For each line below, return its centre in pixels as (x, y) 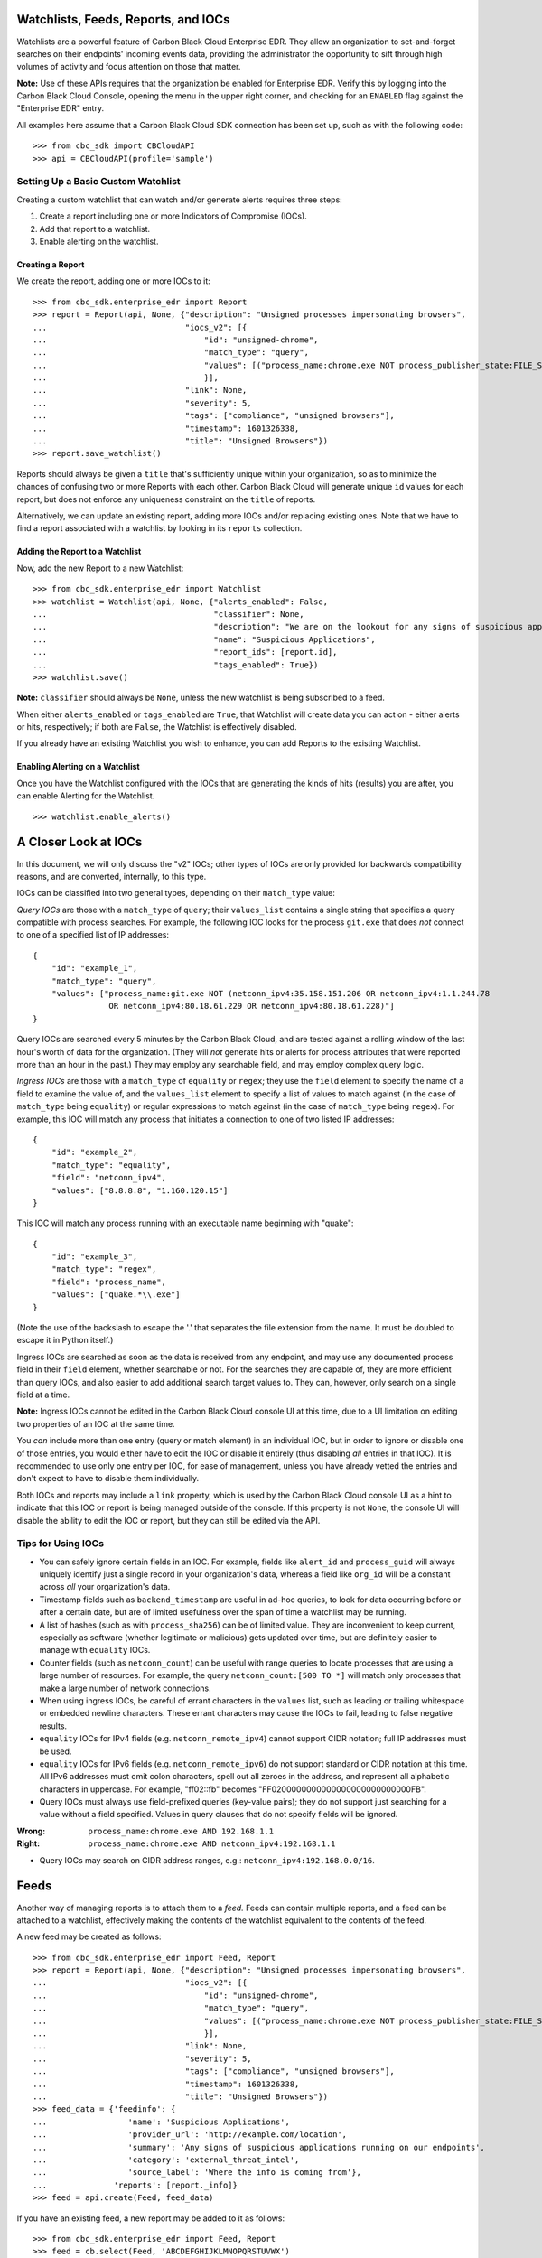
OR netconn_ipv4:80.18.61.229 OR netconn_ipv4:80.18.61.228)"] (252, 1006)
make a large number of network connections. (125, 1688)
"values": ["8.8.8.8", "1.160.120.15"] (140, 1190)
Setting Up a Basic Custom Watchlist (98, 182)
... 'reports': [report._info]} (135, 2185)
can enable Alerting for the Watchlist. (86, 796)
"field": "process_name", (109, 1282)
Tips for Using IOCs (60, 1544)
